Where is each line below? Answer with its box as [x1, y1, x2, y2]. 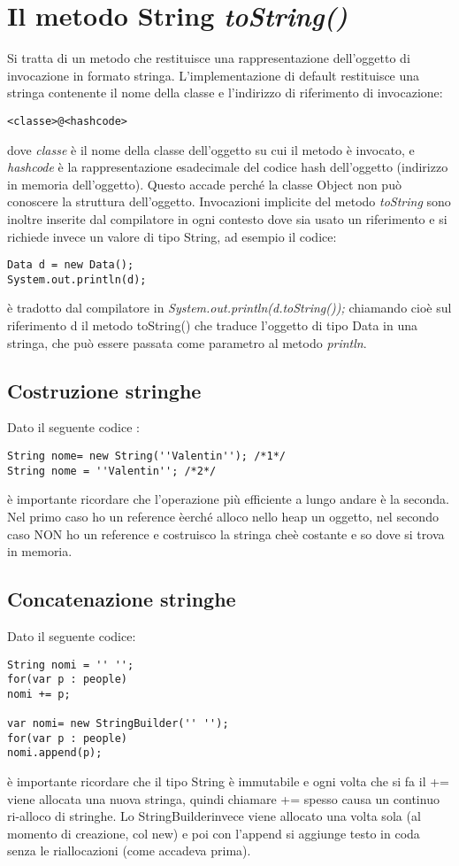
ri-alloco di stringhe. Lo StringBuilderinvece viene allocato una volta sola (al [7, 807, 421, 825]
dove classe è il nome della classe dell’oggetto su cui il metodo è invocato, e [7, 140, 415, 159]
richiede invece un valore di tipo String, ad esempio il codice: [7, 227, 337, 245]
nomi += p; [7, 687, 71, 700]
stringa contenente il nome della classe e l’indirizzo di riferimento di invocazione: [7, 83, 443, 102]
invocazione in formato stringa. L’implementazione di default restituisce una [7, 66, 420, 84]
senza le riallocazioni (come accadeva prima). [7, 841, 251, 860]
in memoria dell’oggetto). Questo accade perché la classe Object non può [7, 174, 402, 193]
